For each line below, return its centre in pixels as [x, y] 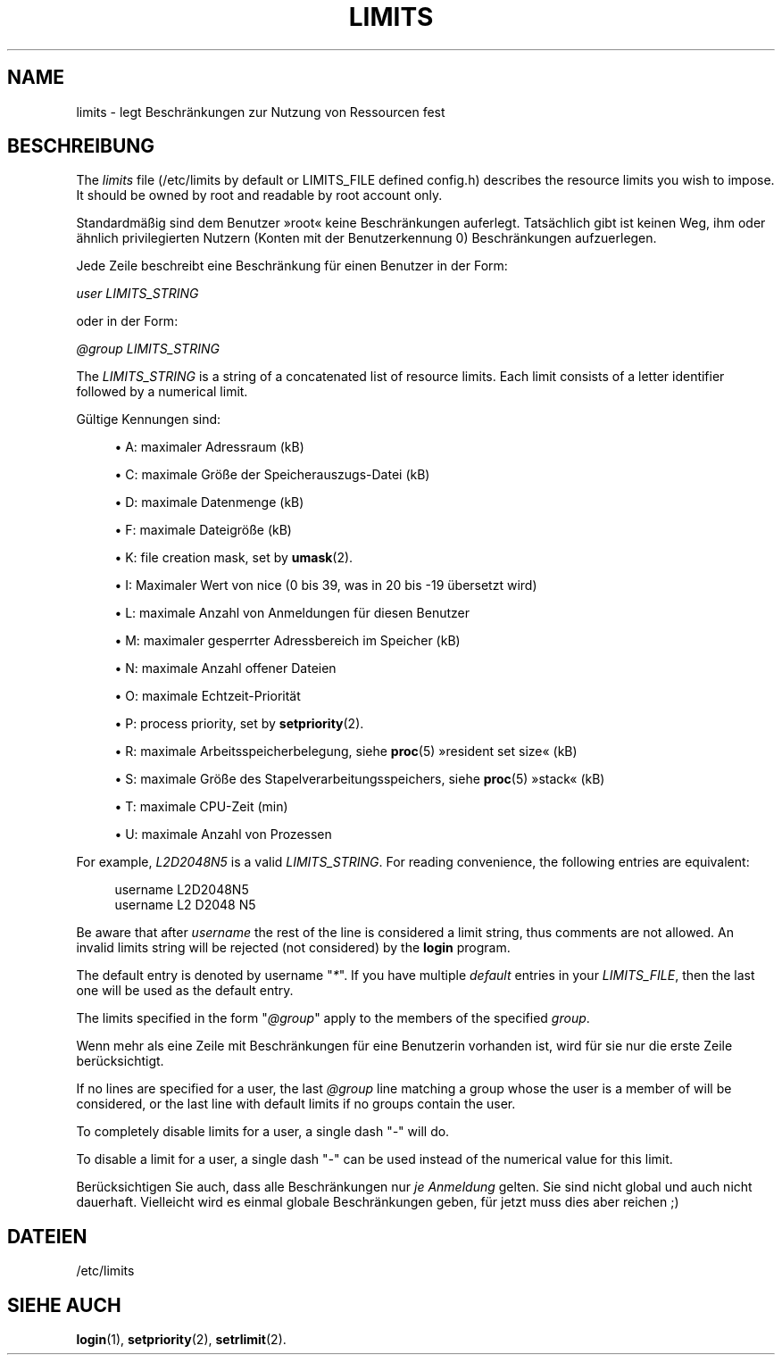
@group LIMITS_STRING [148, 349]
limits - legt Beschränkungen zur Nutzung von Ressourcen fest [261, 112]
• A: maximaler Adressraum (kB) [209, 447]
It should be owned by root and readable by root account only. [259, 195]
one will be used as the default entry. [185, 991]
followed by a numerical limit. [162, 392]
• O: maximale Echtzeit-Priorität [208, 696]
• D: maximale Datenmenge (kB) [209, 502]
